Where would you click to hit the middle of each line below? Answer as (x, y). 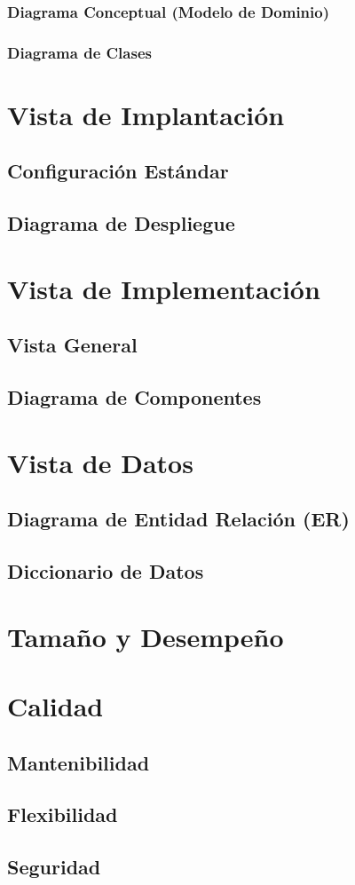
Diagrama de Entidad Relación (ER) (178, 519)
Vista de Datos (100, 462)
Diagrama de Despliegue (121, 223)
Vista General (72, 345)
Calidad (55, 706)
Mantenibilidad (79, 762)
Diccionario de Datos (106, 571)
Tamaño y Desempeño (146, 636)
